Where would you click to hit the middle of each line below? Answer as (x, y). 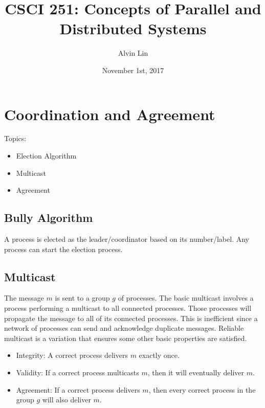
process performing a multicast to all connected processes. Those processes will (128, 308)
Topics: (15, 138)
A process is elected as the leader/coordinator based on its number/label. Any (127, 239)
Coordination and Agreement (110, 114)
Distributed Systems (133, 28)
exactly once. (159, 355)
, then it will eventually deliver (196, 372)
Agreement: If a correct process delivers (78, 389)
